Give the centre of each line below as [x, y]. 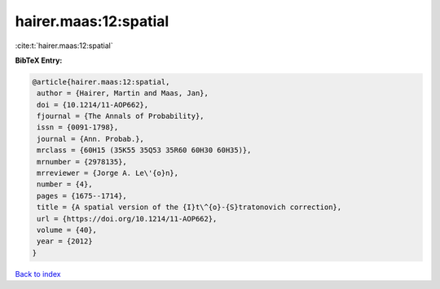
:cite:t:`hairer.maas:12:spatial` [64, 46]
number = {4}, [65, 184]
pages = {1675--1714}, [82, 196]
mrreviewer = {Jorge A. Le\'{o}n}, [108, 173]
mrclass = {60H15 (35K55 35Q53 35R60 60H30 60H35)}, [144, 150]
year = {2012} [65, 241]
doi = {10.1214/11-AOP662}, [93, 105]
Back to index [38, 274]
